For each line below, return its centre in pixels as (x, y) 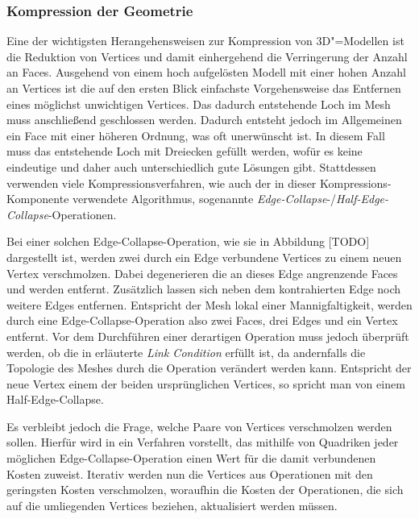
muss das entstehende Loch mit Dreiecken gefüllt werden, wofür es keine (185, 151)
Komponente (38, 199)
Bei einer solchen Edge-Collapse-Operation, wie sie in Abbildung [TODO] (188, 241)
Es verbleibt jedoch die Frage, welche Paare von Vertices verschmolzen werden (199, 426)
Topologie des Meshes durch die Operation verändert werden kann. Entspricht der (209, 368)
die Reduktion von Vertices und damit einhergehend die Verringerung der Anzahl (207, 56)
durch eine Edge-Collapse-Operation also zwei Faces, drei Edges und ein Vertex (202, 320)
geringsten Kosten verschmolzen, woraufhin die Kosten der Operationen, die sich (205, 490)
